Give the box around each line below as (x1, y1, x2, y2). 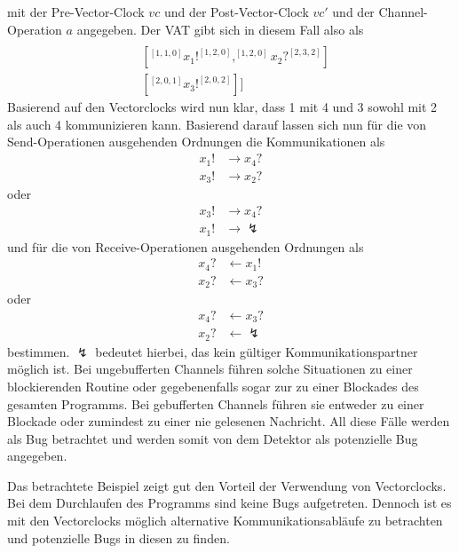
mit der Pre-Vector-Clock (7, 3, 145, 20)
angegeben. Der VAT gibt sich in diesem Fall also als (76, 20, 364, 38)
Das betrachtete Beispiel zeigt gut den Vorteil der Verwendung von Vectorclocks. (7, 476, 447, 494)
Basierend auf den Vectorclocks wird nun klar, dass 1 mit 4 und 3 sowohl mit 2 (7, 98, 438, 116)
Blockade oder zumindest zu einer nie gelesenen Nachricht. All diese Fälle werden (7, 412, 450, 431)
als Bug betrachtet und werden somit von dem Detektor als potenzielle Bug (7, 429, 418, 447)
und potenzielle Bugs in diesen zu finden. (7, 528, 230, 547)
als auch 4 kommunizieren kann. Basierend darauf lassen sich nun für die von (7, 115, 427, 133)
